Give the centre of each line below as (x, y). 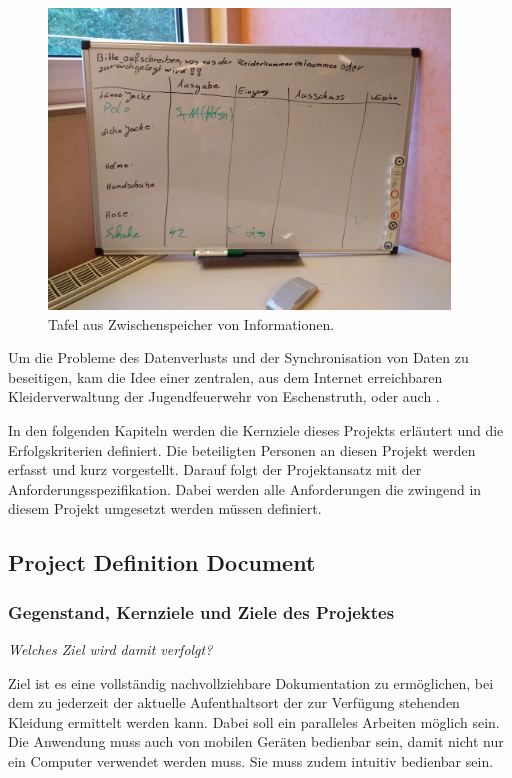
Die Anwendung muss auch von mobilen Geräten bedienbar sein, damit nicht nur (256, 741)
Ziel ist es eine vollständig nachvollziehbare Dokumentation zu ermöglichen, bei (251, 682)
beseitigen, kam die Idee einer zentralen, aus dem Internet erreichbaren (225, 376)
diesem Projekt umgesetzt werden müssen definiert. (165, 508)
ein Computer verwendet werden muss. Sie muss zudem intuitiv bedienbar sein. (251, 761)
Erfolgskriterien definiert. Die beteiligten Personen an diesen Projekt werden (242, 449)
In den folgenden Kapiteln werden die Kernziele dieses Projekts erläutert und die (256, 430)
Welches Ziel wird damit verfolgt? (110, 649)
